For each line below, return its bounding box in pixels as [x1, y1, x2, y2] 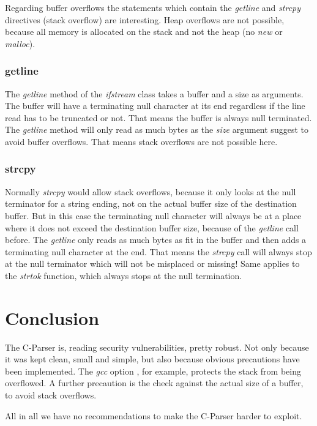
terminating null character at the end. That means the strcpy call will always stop [5, 245, 312, 258]
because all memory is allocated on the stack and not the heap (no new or [5, 25, 283, 38]
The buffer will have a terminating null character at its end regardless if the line [5, 99, 305, 112]
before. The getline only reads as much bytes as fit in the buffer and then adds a [5, 233, 307, 246]
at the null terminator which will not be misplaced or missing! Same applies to [5, 257, 300, 270]
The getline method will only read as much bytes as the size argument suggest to [5, 123, 308, 136]
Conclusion [5, 305, 100, 330]
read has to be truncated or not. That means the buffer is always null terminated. [5, 111, 312, 124]
